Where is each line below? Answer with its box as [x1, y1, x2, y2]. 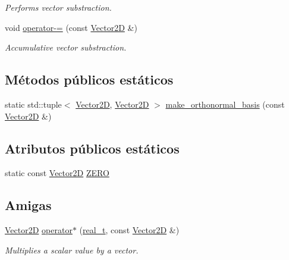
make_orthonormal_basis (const [165, 98, 285, 110]
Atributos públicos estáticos [5, 139, 180, 157]
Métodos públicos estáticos [5, 70, 174, 89]
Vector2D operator [5, 224, 73, 236]
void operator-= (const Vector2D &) [5, 21, 137, 33]
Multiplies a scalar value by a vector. [5, 243, 139, 256]
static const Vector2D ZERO [5, 167, 109, 179]
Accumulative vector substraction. [5, 41, 127, 54]
